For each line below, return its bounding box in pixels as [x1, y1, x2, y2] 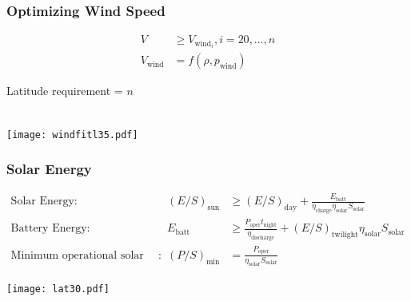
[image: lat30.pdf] [6, 283, 110, 295]
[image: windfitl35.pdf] [6, 129, 138, 141]
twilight [331, 230, 359, 239]
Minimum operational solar [10, 249, 144, 261]
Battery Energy [10, 223, 87, 235]
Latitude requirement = [6, 82, 123, 99]
